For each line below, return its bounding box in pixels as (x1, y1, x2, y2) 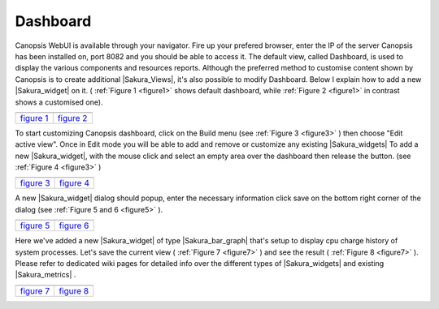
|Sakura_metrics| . (15, 270, 76, 280)
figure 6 (59, 220, 89, 231)
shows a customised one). (15, 97, 103, 107)
